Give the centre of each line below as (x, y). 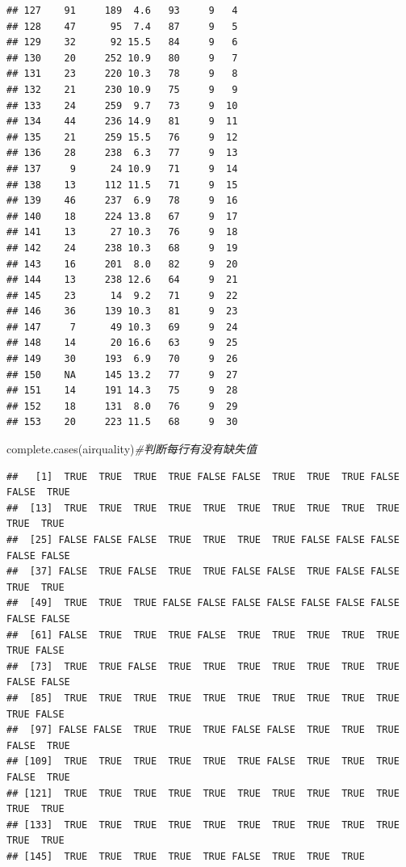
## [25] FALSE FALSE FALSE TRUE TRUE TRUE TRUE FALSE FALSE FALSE (203, 540)
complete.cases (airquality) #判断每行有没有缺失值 (132, 449)
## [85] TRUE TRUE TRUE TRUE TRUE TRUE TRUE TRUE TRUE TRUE (203, 698)
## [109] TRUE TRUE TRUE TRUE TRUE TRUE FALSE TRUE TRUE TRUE (203, 762)
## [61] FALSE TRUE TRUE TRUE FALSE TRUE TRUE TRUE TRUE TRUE (203, 635)
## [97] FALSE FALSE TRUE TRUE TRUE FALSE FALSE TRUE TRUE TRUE (203, 730)
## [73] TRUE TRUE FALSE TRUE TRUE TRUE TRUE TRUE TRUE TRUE (203, 666)
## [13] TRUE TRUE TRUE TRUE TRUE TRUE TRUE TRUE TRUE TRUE (203, 508)
